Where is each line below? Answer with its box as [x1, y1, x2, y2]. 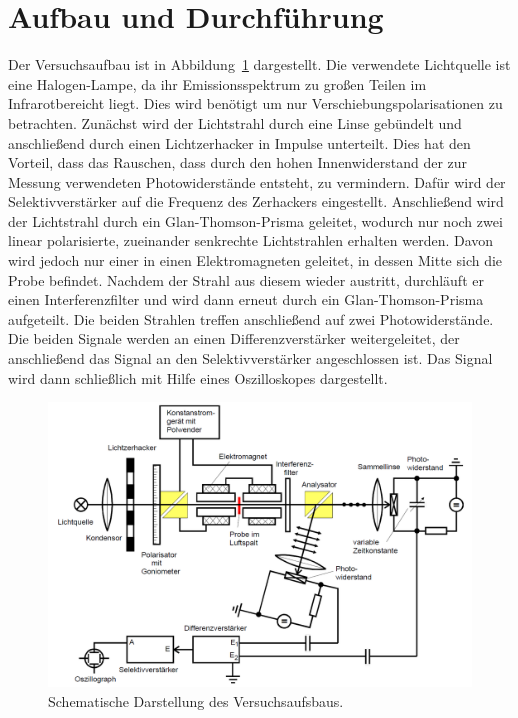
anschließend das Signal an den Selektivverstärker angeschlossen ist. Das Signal [8, 348, 493, 369]
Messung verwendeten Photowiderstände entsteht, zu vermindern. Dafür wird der [8, 171, 506, 192]
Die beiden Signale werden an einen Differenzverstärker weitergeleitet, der [8, 328, 460, 349]
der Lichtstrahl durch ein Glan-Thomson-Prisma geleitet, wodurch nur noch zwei [8, 210, 503, 231]
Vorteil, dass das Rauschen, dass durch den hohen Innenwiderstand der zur [8, 152, 468, 173]
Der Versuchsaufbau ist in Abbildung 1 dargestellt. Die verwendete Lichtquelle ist [8, 54, 511, 75]
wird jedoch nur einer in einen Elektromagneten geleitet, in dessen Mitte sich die [8, 250, 503, 271]
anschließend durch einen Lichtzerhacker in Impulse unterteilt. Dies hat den [8, 132, 471, 153]
